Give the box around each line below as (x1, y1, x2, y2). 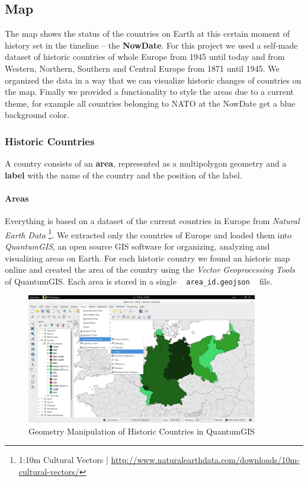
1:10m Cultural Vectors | (18, 454, 108, 466)
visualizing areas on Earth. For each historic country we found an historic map (5, 251, 290, 264)
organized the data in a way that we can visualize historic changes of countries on (5, 74, 301, 86)
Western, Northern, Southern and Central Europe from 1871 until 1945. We (5, 62, 280, 74)
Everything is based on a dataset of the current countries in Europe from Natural (5, 215, 300, 227)
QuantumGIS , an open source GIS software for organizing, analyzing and (5, 240, 270, 252)
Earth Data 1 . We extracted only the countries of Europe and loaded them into (5, 226, 292, 241)
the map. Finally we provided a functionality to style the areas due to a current (5, 85, 294, 98)
